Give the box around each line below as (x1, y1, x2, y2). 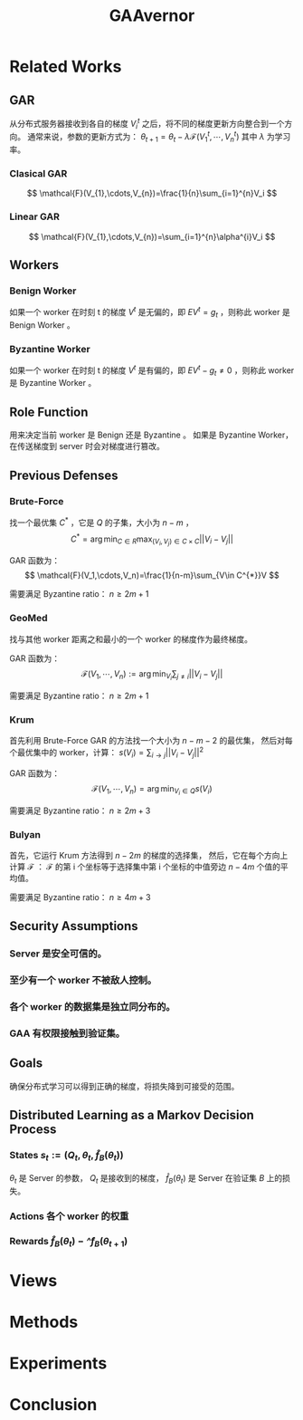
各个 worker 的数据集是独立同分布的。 (9, 1001, 175, 1013)
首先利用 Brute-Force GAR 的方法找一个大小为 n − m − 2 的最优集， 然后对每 (9, 735, 294, 746)
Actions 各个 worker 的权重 (9, 1210, 129, 1223)
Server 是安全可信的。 (9, 947, 107, 960)
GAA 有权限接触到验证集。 (9, 1027, 125, 1040)
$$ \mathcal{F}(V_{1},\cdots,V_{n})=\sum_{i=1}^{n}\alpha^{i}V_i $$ (28, 231, 276, 242)
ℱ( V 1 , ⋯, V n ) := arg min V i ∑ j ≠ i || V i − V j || (80, 667, 223, 682)
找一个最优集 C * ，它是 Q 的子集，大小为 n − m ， (9, 515, 194, 528)
